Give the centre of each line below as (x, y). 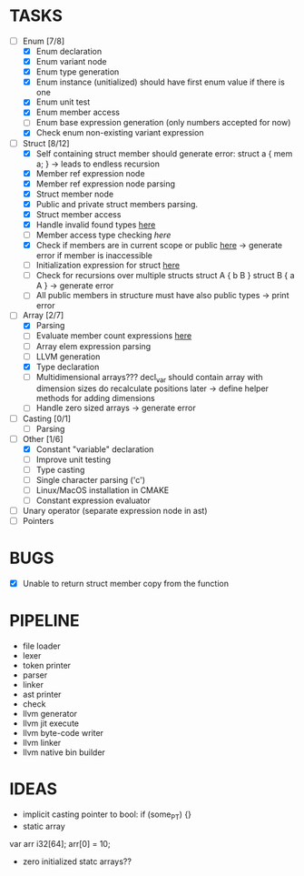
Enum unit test (63, 102)
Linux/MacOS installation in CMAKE (103, 490)
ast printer (42, 695)
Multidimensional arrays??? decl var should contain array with (149, 378)
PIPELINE (44, 621)
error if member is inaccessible (94, 256)
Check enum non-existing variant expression (120, 133)
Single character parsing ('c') (90, 479)
